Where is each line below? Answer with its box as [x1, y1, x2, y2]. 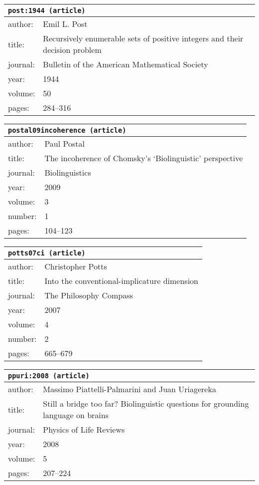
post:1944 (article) [8, 6, 86, 14]
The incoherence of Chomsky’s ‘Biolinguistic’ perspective [44, 152, 243, 164]
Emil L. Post [43, 18, 88, 29]
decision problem [43, 44, 102, 55]
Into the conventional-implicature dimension [44, 275, 198, 286]
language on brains [43, 409, 109, 421]
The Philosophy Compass [44, 289, 133, 301]
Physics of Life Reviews [43, 424, 125, 435]
